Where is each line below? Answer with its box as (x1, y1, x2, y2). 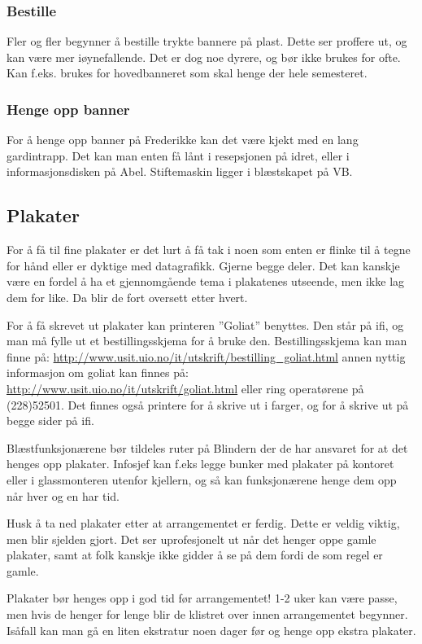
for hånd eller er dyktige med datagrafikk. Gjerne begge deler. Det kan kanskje (7, 256, 400, 274)
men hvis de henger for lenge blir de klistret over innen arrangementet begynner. (7, 606, 408, 623)
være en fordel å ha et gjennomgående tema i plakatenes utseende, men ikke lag (7, 273, 405, 290)
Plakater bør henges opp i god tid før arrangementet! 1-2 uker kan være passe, (7, 589, 398, 607)
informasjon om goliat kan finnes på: (7, 364, 189, 381)
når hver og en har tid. (7, 487, 120, 504)
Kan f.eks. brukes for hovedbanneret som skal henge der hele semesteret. (7, 64, 368, 81)
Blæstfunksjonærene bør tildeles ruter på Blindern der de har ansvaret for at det (7, 439, 408, 456)
